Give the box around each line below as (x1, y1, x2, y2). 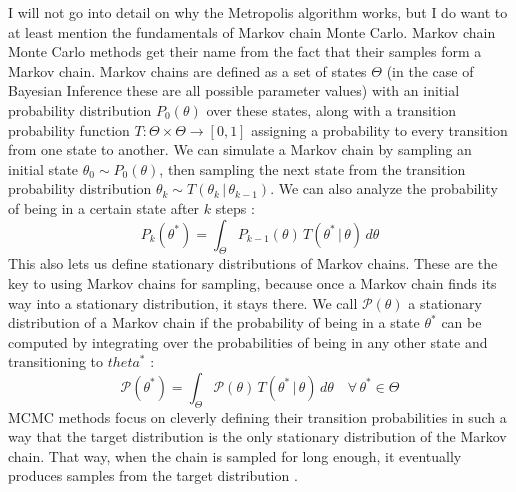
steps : (215, 197, 255, 218)
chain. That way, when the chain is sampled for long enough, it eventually (8, 445, 462, 466)
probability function (8, 119, 130, 140)
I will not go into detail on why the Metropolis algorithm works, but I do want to (8, 2, 508, 22)
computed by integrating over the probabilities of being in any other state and (8, 331, 488, 352)
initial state (8, 158, 79, 179)
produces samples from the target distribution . (8, 465, 298, 486)
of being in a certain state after (8, 197, 200, 218)
